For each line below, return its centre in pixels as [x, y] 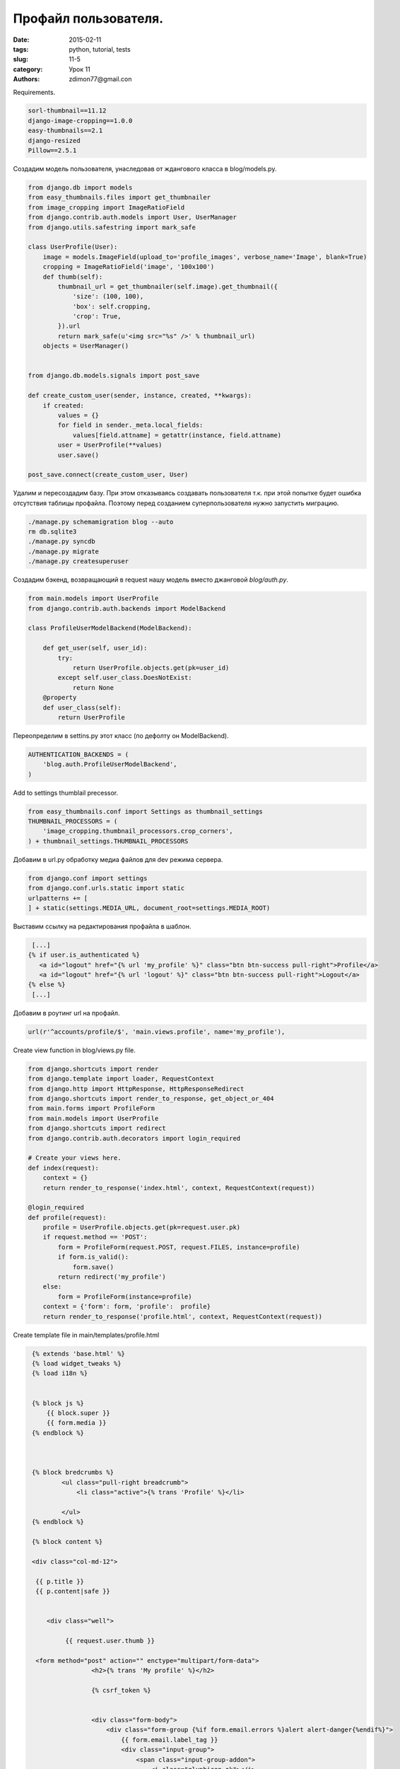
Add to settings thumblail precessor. [66, 793]
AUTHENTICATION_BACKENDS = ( [78, 754]
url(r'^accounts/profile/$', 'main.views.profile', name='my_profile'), [157, 1032]
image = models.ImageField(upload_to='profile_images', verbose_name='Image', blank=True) [205, 257]
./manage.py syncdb [61, 542]
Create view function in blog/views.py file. [74, 1050]
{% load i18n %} [60, 1373]
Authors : [27, 79]
